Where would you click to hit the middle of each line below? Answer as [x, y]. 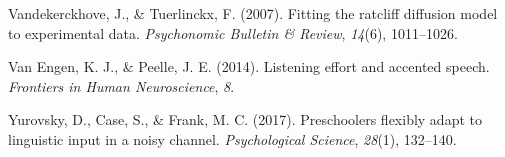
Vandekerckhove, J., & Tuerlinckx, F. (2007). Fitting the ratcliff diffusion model [253, 13]
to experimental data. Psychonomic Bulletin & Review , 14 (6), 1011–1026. [233, 32]
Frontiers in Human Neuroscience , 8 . [121, 85]
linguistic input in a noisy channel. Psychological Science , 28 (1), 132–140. [232, 138]
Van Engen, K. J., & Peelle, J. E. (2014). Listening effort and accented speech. [249, 66]
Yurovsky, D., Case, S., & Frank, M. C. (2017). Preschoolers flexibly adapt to [245, 119]
